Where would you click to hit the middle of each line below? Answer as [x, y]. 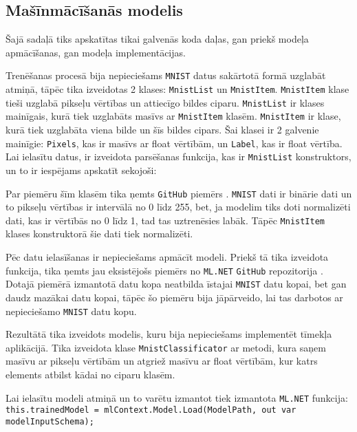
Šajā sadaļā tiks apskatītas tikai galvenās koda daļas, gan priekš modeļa [157, 39]
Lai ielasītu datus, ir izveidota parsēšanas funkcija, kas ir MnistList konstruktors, [178, 156]
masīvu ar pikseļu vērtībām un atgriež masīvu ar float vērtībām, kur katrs [162, 361]
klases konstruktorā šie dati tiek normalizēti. [99, 234]
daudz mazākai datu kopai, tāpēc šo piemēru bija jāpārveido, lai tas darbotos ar [174, 297]
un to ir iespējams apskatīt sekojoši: [81, 170]
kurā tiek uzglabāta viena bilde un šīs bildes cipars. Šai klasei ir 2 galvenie [162, 130]
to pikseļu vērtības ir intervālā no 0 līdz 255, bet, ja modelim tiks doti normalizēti [178, 207]
